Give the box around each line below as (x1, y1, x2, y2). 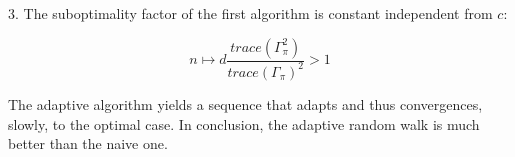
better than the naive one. (8, 133, 168, 154)
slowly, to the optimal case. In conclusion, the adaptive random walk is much (8, 113, 480, 134)
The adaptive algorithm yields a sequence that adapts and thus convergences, (8, 93, 483, 114)
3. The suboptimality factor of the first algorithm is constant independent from (8, 3, 493, 23)
